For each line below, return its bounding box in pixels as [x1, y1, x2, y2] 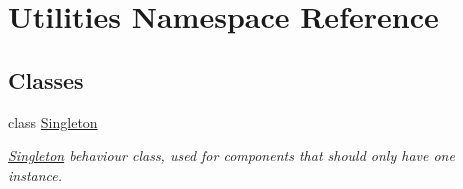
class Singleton [8, 111, 98, 132]
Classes [8, 64, 84, 95]
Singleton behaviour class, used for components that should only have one [8, 145, 455, 166]
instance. [8, 164, 63, 185]
